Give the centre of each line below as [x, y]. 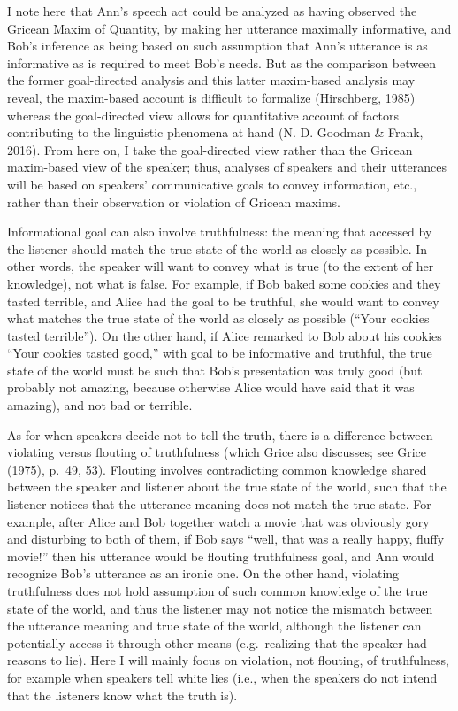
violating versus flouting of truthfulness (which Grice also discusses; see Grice [217, 452]
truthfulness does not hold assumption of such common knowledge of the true [218, 591]
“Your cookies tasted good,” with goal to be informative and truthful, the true [220, 353]
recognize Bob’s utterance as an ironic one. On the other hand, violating [203, 573]
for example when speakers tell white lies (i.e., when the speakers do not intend [222, 677]
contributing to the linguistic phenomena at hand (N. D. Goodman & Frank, [215, 132]
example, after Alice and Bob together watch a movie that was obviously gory [218, 521]
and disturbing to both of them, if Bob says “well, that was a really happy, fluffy [226, 539]
